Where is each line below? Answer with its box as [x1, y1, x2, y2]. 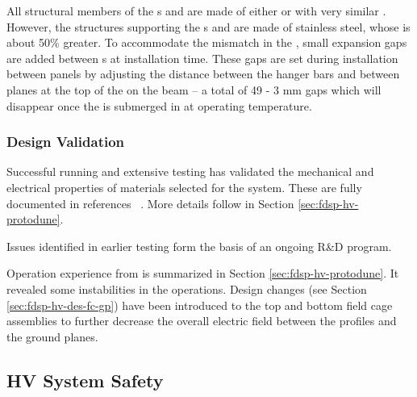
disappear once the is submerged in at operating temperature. [6, 97, 312, 114]
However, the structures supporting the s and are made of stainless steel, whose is [6, 18, 411, 35]
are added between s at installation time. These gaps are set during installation [6, 49, 398, 66]
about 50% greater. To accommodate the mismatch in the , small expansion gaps [6, 34, 407, 51]
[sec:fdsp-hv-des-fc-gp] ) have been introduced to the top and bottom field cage [6, 296, 393, 313]
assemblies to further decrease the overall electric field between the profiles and [6, 312, 397, 329]
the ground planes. [6, 328, 98, 345]
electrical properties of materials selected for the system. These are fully [6, 178, 362, 195]
